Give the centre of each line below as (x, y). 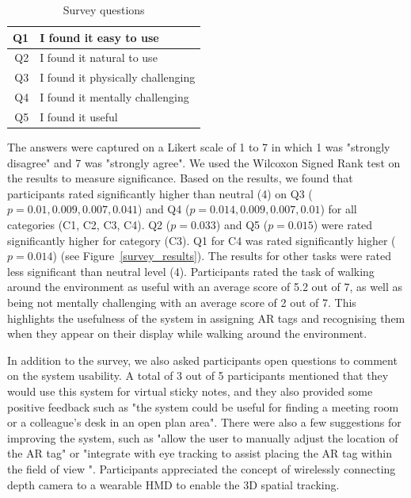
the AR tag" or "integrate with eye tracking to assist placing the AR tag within (200, 453)
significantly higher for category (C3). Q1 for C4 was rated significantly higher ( (202, 240)
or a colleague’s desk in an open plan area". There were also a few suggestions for (204, 422)
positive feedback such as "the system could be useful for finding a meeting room (203, 406)
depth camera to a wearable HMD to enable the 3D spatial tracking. (173, 484)
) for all (339, 209)
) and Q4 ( (164, 209)
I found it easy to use (99, 37)
